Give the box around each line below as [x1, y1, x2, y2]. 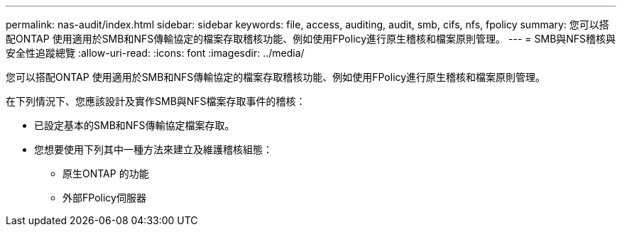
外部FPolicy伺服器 [62, 192, 146, 204]
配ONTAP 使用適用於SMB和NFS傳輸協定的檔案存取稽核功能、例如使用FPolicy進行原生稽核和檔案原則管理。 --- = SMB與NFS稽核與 [6, 33, 616, 45]
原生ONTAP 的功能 [62, 167, 149, 179]
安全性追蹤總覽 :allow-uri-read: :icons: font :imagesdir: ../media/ [6, 47, 305, 59]
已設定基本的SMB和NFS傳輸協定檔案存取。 [34, 119, 235, 131]
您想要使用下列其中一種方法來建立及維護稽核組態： [34, 143, 273, 155]
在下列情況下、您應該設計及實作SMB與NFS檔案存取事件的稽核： [6, 95, 306, 107]
